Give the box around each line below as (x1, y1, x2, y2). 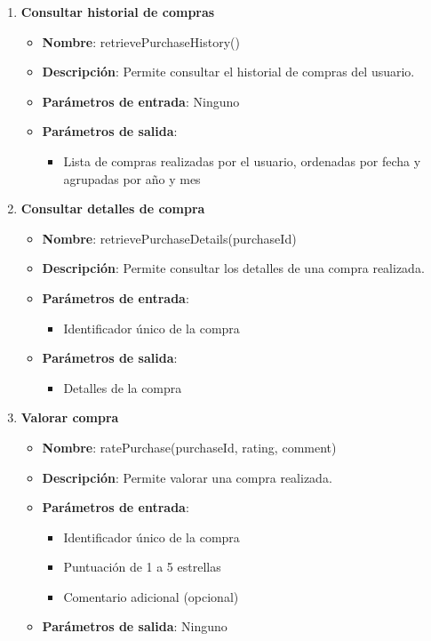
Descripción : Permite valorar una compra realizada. (42, 468, 332, 486)
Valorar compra (20, 408, 119, 427)
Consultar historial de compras (20, 3, 215, 20)
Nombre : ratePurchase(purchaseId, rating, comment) (42, 437, 337, 456)
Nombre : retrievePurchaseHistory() (42, 32, 240, 51)
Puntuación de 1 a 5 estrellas (63, 557, 221, 576)
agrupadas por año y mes (63, 169, 201, 188)
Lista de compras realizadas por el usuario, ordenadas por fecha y (63, 151, 421, 170)
